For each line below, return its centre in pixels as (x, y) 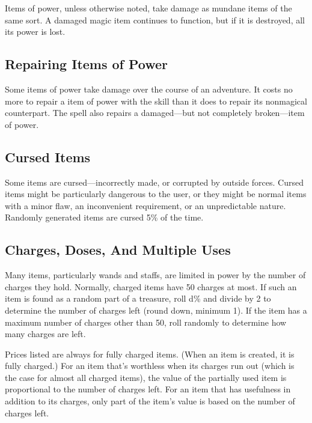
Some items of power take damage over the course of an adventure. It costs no (149, 89)
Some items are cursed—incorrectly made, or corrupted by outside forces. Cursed (154, 182)
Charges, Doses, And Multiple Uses (118, 250)
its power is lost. (35, 32)
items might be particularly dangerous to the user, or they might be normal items (156, 194)
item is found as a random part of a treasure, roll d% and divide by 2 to (138, 298)
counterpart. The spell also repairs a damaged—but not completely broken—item (155, 113)
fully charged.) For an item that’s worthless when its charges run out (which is (150, 366)
